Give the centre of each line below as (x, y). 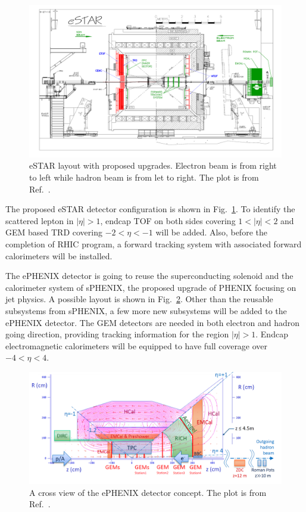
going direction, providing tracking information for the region (117, 334)
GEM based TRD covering (54, 232)
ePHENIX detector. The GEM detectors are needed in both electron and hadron (153, 322)
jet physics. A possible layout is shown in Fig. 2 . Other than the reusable (139, 299)
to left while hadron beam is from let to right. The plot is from (144, 177)
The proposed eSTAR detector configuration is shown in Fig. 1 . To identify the (150, 209)
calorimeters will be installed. (59, 255)
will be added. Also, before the (211, 232)
